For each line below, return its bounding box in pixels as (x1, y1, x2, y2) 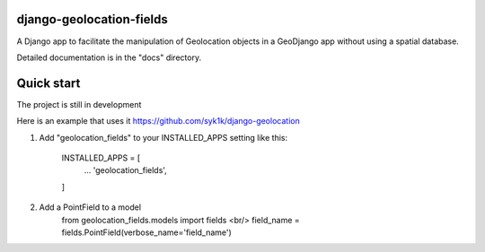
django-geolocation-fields (16, 12, 168, 27)
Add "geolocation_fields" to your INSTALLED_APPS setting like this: (39, 132, 287, 143)
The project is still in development (16, 99, 142, 109)
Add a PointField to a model (39, 202, 142, 213)
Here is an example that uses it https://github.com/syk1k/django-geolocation (16, 116, 300, 126)
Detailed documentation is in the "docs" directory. (16, 52, 202, 63)
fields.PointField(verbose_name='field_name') (61, 227, 233, 238)
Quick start (16, 75, 81, 91)
